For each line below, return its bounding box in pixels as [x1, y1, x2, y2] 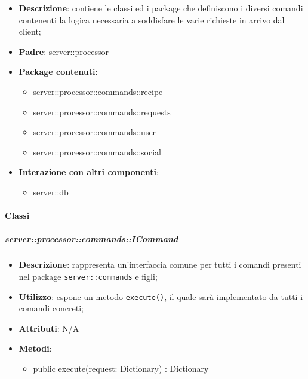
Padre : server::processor [19, 45, 109, 57]
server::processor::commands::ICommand [5, 233, 178, 245]
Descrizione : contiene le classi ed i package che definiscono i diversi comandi [19, 2, 303, 14]
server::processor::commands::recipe [33, 85, 163, 97]
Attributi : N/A [19, 322, 79, 334]
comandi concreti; [19, 302, 84, 314]
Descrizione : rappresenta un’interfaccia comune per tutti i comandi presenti [19, 258, 301, 271]
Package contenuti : [19, 65, 98, 78]
